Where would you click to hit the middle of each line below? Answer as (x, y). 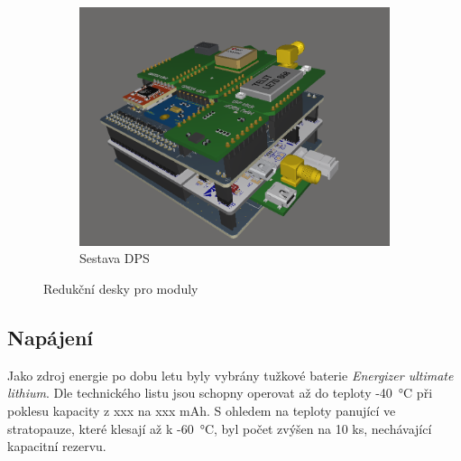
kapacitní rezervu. (57, 446)
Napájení (51, 337)
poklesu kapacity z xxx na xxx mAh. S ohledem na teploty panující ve (202, 410)
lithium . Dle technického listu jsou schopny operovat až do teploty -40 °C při (220, 393)
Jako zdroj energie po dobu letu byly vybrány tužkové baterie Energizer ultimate (230, 375)
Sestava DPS (115, 258)
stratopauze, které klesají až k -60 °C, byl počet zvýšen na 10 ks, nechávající (220, 428)
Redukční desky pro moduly (121, 288)
